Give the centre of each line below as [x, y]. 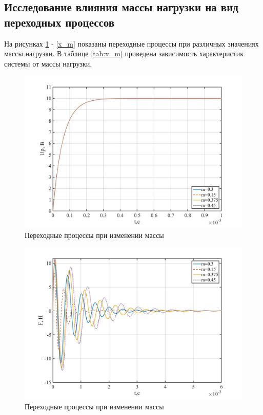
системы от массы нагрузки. [48, 63]
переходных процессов [59, 22]
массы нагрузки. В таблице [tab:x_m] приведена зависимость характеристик [124, 53]
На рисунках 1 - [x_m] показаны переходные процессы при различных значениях [131, 43]
